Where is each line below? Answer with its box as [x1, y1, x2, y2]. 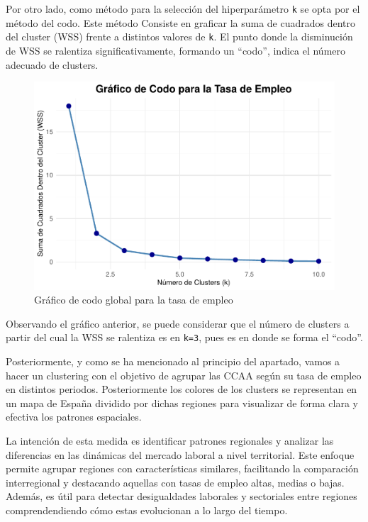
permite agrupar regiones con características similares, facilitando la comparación [6, 461, 359, 476]
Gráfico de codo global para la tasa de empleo [34, 292, 233, 307]
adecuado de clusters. [6, 57, 99, 72]
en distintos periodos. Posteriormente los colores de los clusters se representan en [6, 382, 357, 396]
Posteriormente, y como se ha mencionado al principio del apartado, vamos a [6, 354, 340, 369]
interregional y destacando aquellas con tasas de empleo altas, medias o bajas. [6, 474, 345, 489]
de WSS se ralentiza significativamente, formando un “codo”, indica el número [6, 43, 345, 57]
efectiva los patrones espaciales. [6, 409, 142, 424]
